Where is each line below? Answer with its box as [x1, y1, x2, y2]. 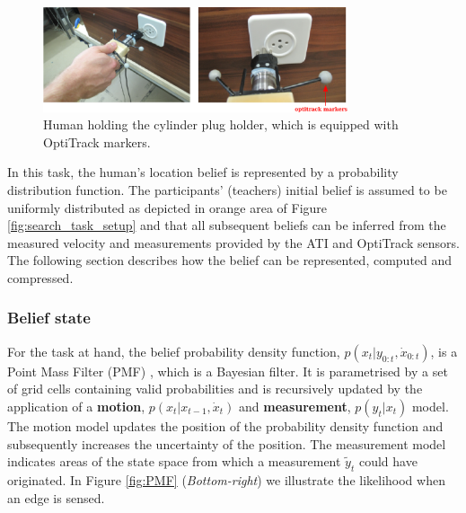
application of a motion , [7, 396, 145, 415]
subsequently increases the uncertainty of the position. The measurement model [7, 434, 446, 453]
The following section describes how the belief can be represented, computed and [7, 251, 453, 270]
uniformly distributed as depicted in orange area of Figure [7, 198, 328, 217]
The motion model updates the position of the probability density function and [7, 416, 444, 435]
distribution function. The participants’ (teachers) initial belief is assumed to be [7, 180, 447, 199]
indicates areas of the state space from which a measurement [7, 452, 341, 471]
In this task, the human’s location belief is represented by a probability [7, 163, 399, 181]
